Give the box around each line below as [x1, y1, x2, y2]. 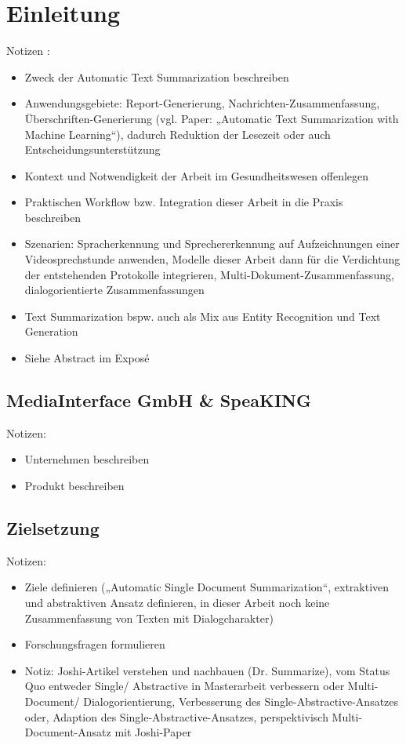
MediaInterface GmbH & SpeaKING [6, 388, 312, 412]
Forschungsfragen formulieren [24, 636, 165, 652]
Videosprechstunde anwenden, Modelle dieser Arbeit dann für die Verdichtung [24, 251, 401, 267]
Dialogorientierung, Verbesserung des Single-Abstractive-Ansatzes [83, 692, 399, 709]
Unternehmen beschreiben [24, 451, 150, 467]
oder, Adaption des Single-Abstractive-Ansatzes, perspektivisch [24, 708, 328, 725]
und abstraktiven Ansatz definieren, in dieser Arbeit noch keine [24, 594, 330, 610]
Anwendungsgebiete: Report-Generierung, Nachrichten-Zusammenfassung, [24, 95, 380, 111]
